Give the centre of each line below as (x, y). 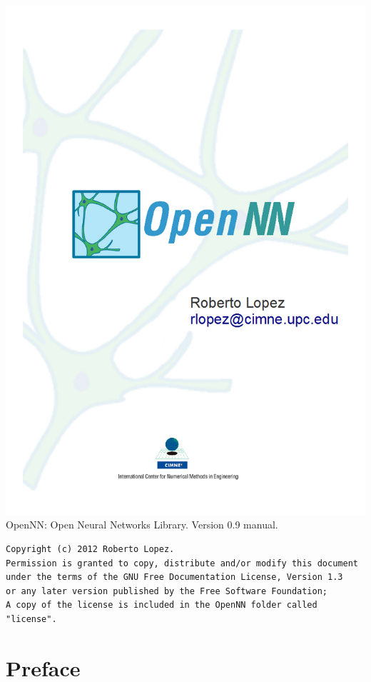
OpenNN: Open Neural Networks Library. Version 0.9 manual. (142, 525)
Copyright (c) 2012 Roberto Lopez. (90, 550)
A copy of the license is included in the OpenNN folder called (162, 605)
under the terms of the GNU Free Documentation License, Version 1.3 (174, 577)
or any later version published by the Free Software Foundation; (167, 591)
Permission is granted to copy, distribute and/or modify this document (182, 563)
